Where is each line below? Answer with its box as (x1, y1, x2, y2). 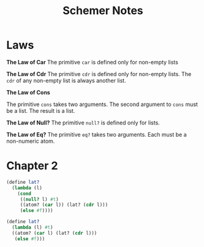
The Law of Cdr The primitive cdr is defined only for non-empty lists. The (6, 70, 192, 77)
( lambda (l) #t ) (12, 224, 53, 230)
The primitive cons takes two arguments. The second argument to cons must (6, 101, 198, 108)
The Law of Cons (6, 88, 50, 96)
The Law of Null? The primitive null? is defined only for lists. (6, 119, 161, 126)
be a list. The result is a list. (6, 107, 75, 114)
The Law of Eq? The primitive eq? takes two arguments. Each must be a (6, 131, 187, 138)
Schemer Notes (62, 4, 144, 18)
